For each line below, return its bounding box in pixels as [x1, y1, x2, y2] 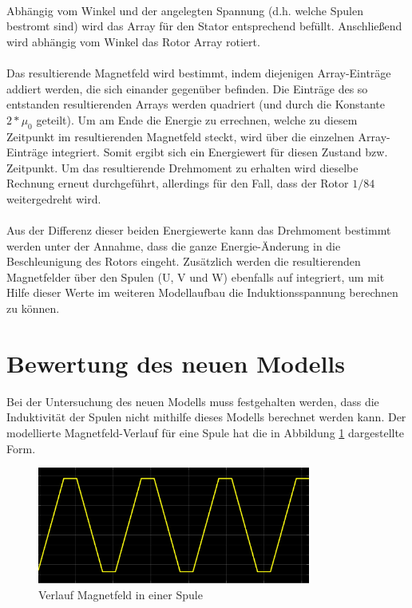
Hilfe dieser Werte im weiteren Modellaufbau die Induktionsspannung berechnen [6, 284, 398, 301]
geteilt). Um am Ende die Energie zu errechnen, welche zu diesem [36, 111, 358, 128]
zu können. [6, 300, 60, 317]
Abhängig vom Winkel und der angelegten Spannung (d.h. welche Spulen [6, 2, 363, 18]
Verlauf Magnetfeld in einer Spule [38, 586, 203, 602]
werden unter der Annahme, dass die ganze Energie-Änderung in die [6, 237, 341, 254]
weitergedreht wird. [6, 190, 101, 207]
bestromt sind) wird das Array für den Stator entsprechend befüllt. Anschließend [6, 18, 402, 34]
